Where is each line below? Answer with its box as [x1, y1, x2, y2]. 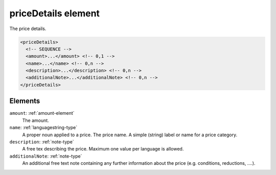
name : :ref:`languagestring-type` [9, 124, 78, 131]
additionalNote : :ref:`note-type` [9, 153, 82, 159]
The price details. [9, 26, 47, 32]
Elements [9, 97, 40, 106]
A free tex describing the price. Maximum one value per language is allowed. [22, 146, 184, 152]
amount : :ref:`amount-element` [9, 110, 75, 116]
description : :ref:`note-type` [9, 138, 74, 145]
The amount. [22, 117, 50, 123]
